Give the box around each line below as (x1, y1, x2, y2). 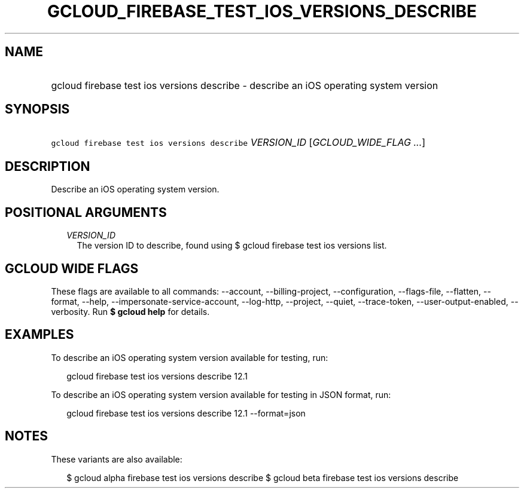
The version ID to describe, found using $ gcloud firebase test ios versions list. (77, 240, 387, 251)
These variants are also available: (51, 454, 182, 464)
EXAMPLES (5, 327, 74, 342)
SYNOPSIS (5, 102, 70, 117)
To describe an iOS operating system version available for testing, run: (51, 352, 328, 363)
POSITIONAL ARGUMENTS (5, 204, 167, 220)
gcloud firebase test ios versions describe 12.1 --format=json (66, 408, 306, 418)
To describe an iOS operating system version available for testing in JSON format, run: (51, 389, 391, 400)
